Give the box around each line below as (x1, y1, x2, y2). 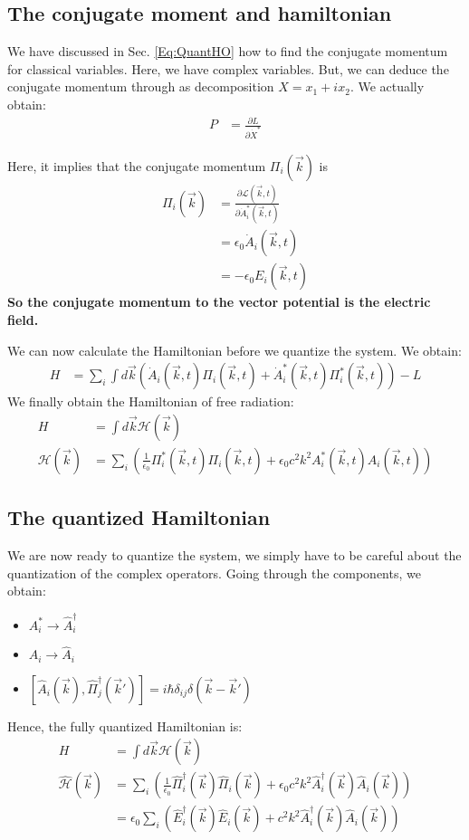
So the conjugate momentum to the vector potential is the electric (7, 292, 431, 311)
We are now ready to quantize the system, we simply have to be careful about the (7, 546, 462, 565)
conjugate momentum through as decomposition (7, 77, 274, 96)
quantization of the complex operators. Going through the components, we (7, 563, 421, 582)
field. (7, 310, 39, 329)
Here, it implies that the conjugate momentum (7, 156, 266, 175)
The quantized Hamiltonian (7, 503, 271, 531)
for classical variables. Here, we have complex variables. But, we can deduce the (7, 59, 449, 78)
